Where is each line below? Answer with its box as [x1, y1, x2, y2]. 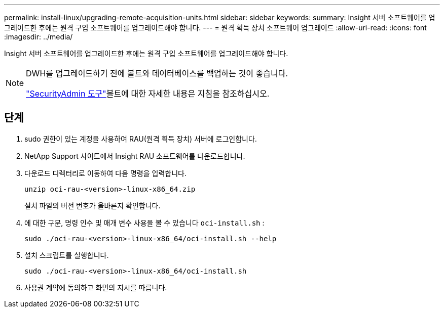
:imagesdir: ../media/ [4, 32, 73, 41]
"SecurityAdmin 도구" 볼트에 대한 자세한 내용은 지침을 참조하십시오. [26, 88, 270, 99]
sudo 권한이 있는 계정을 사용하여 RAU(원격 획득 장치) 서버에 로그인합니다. [24, 134, 257, 143]
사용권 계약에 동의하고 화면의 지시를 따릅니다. [24, 283, 167, 292]
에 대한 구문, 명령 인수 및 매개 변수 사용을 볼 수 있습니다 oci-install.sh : [24, 218, 265, 227]
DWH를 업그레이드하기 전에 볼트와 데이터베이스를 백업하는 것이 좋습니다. [26, 68, 288, 78]
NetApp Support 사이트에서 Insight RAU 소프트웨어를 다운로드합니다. [24, 151, 245, 160]
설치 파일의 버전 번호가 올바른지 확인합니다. [24, 201, 161, 210]
